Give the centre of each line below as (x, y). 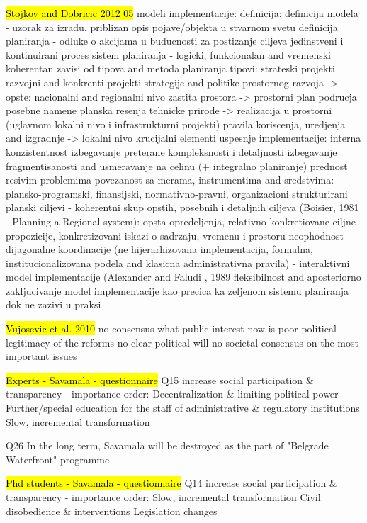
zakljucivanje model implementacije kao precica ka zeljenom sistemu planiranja (177, 290)
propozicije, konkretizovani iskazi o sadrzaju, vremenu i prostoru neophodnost (175, 235)
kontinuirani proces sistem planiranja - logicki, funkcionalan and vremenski (169, 54)
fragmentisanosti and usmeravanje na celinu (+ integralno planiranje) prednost (177, 165)
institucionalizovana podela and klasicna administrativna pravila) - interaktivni (178, 263)
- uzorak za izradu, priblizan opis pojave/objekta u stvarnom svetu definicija (172, 27)
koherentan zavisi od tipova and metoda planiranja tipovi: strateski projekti (170, 68)
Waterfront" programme (58, 459)
